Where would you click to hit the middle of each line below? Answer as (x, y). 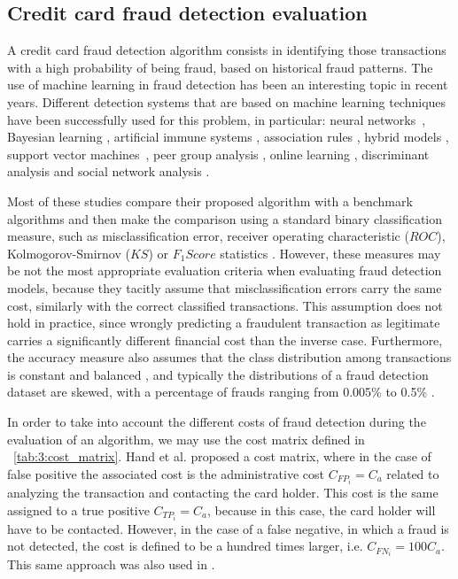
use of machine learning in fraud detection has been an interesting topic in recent (228, 85)
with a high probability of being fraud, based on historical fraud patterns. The (220, 67)
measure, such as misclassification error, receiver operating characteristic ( (208, 236)
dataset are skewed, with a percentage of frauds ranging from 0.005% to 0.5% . (221, 392)
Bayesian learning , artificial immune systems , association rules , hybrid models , (228, 137)
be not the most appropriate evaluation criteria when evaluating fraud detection (225, 270)
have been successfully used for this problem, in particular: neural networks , (217, 119)
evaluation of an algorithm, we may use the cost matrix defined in (186, 439)
